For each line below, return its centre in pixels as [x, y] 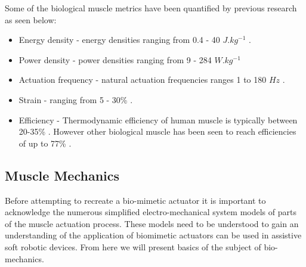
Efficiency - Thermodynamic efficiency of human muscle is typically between [158, 119]
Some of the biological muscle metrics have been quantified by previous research [151, 8]
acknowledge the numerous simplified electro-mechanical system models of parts [151, 212]
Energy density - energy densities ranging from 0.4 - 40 [119, 40]
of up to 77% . [45, 143]
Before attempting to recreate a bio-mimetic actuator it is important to [135, 200]
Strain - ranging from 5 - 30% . [76, 99]
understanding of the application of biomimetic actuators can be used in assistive [153, 235]
